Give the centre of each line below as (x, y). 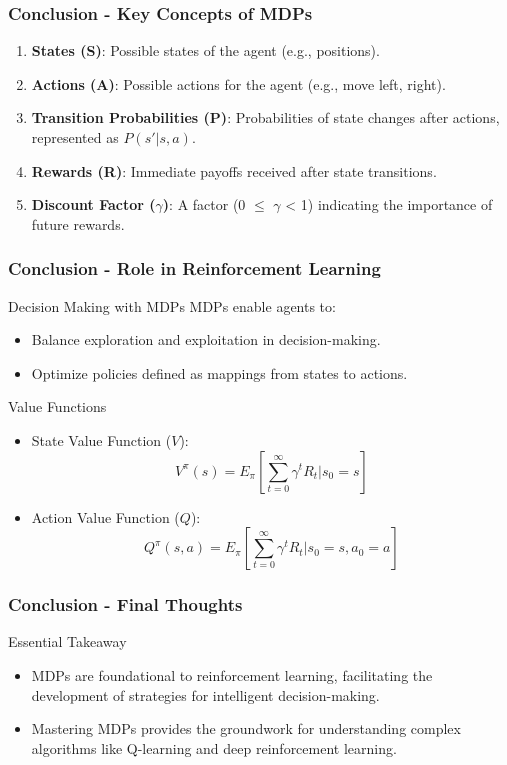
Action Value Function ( (105, 516)
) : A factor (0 (204, 204)
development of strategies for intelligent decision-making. (205, 694)
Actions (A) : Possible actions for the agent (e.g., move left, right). (238, 83)
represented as (75, 137)
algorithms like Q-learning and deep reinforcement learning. (214, 747)
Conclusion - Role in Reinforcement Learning (194, 268)
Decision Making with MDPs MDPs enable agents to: (172, 305)
